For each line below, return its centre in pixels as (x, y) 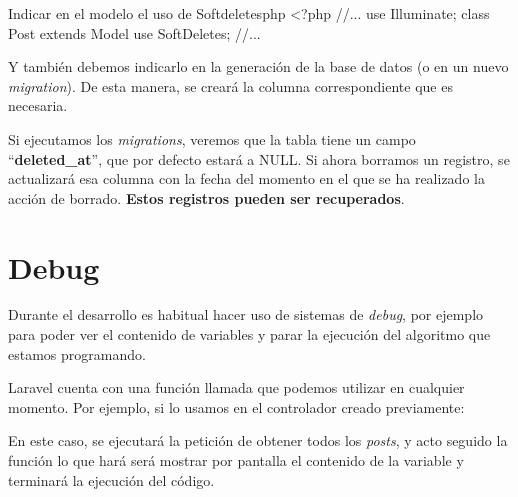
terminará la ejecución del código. (111, 479)
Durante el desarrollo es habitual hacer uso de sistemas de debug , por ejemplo (246, 314)
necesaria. (38, 105)
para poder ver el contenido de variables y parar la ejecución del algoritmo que (249, 334)
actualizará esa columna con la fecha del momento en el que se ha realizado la (246, 178)
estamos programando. (77, 353)
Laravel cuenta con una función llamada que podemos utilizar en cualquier (236, 387)
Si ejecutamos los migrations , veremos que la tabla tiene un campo (212, 138)
